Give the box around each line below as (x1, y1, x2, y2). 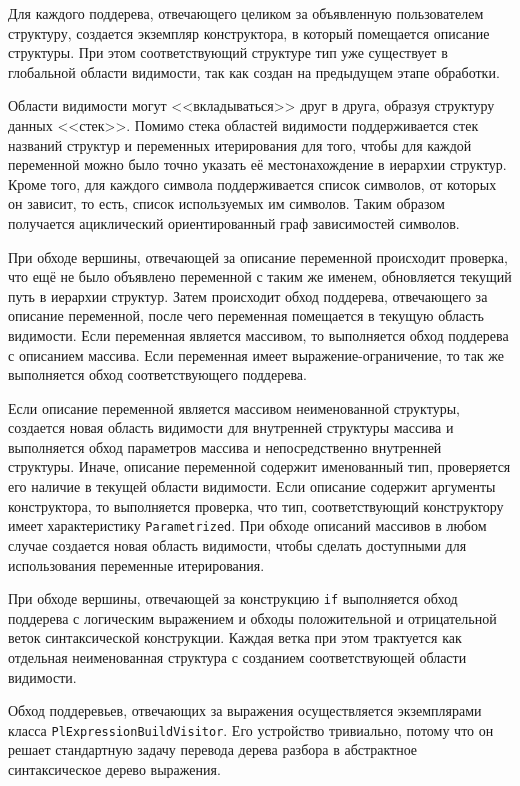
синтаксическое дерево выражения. (8, 758, 221, 779)
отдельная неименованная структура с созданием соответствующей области (8, 646, 467, 667)
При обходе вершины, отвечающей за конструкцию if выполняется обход (8, 588, 458, 609)
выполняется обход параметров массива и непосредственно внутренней (8, 436, 442, 457)
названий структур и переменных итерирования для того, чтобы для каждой (8, 134, 472, 155)
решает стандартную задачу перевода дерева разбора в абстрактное (8, 739, 418, 760)
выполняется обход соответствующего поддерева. (8, 364, 307, 385)
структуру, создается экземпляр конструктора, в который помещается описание (8, 22, 490, 43)
